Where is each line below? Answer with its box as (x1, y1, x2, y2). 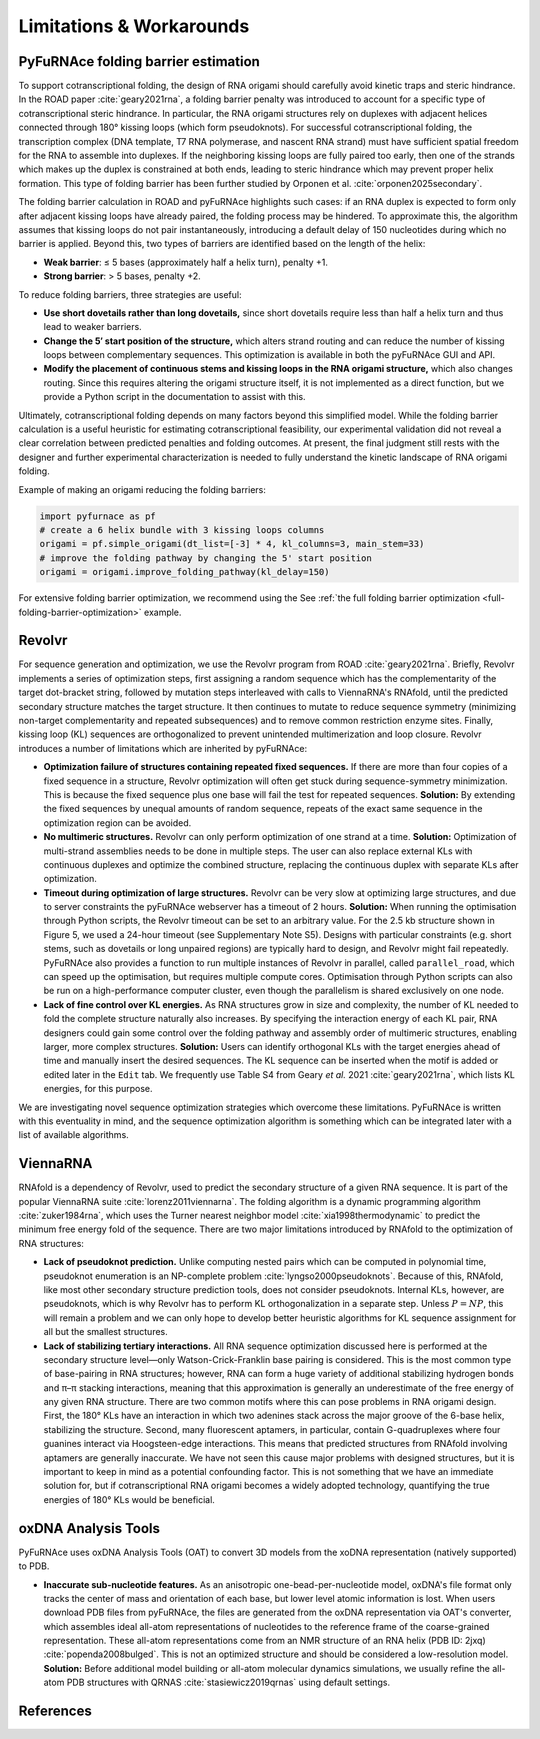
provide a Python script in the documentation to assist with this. (43, 391, 306, 403)
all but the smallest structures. (43, 1326, 169, 1338)
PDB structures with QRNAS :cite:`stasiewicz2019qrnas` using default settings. (66, 1676, 390, 1689)
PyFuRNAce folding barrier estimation (18, 53, 260, 70)
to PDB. (18, 1560, 50, 1572)
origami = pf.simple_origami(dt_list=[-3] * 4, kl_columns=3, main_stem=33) (39, 538, 425, 550)
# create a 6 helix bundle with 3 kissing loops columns (39, 524, 325, 535)
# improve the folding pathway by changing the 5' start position (39, 552, 372, 564)
